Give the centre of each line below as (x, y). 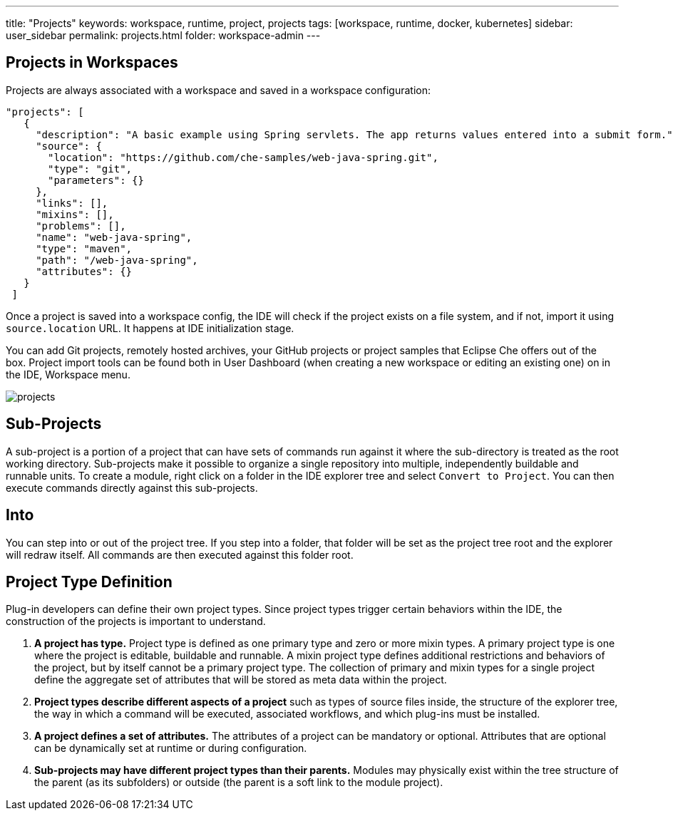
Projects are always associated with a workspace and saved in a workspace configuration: (219, 90)
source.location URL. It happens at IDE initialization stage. (150, 328)
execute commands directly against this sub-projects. (132, 487)
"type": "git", (90, 169)
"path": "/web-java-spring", (117, 260)
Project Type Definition (89, 582)
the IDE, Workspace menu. (68, 374)
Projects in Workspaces (92, 63)
